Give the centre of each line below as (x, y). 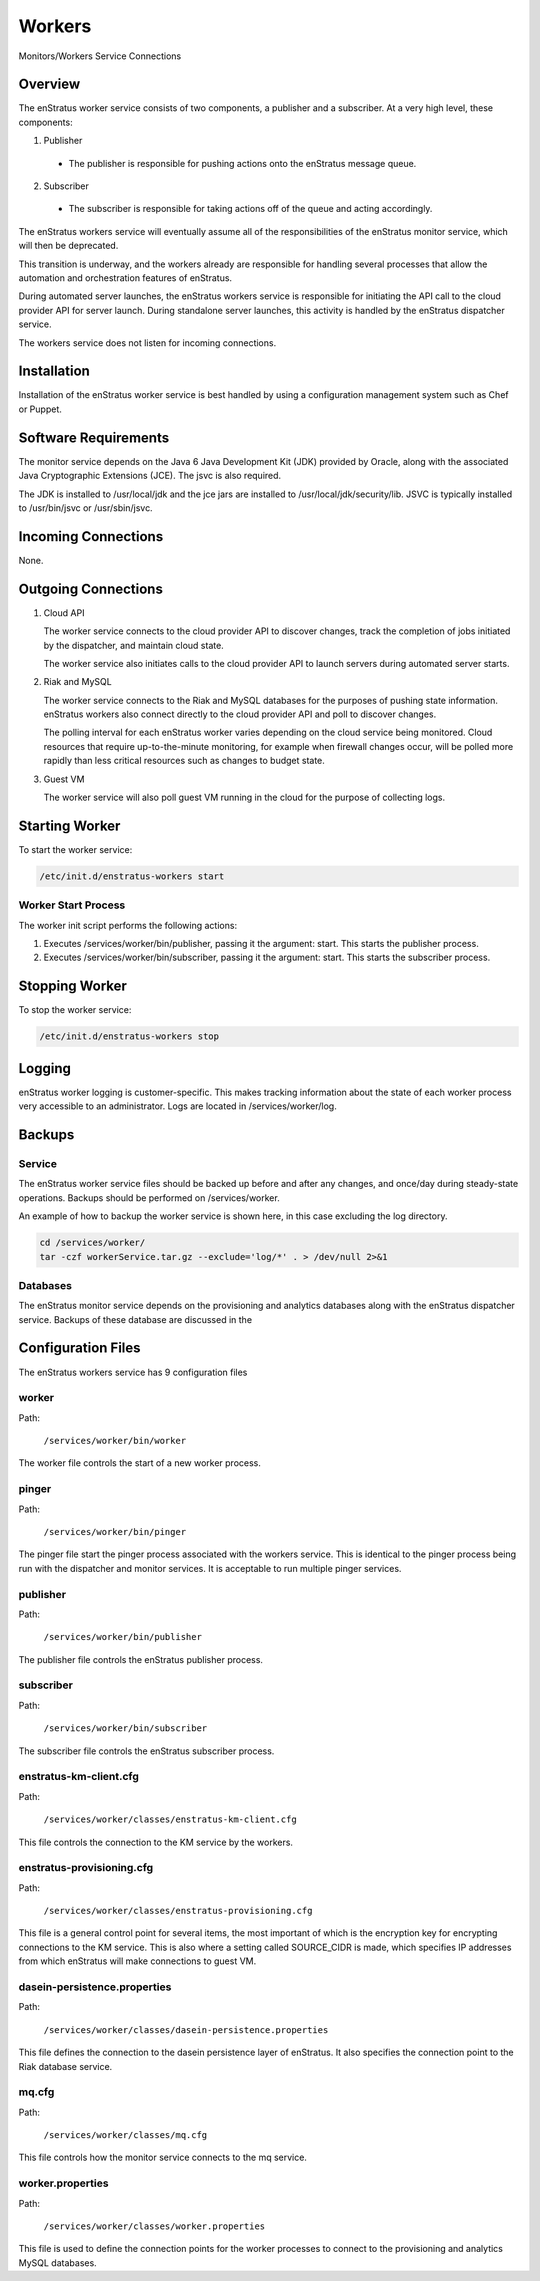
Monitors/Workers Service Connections (100, 56)
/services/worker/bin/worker (115, 1441)
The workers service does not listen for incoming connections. (147, 342)
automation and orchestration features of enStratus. (125, 277)
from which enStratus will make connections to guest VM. (137, 1961)
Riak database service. (65, 2066)
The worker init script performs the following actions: (128, 925)
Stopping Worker (72, 986)
